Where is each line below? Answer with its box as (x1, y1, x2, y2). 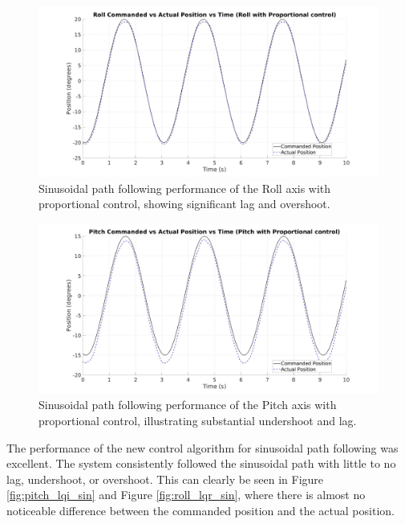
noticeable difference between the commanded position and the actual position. (6, 501, 395, 518)
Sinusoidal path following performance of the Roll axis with (38, 179, 331, 196)
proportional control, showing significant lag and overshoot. (38, 195, 330, 212)
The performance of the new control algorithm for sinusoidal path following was (6, 439, 399, 456)
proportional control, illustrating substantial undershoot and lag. (38, 411, 357, 428)
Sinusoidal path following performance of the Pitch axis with (38, 396, 337, 413)
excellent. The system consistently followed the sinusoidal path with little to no (6, 455, 396, 472)
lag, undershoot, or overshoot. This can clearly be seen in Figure (6, 470, 324, 487)
